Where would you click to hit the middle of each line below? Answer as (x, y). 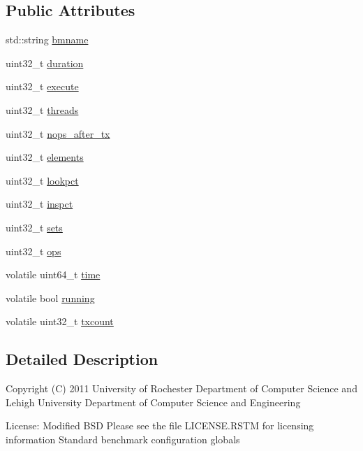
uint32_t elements (45, 157)
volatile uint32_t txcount (60, 321)
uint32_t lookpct (42, 180)
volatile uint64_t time (53, 274)
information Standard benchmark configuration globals (123, 439)
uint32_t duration (45, 63)
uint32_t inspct (39, 204)
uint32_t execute (42, 86)
